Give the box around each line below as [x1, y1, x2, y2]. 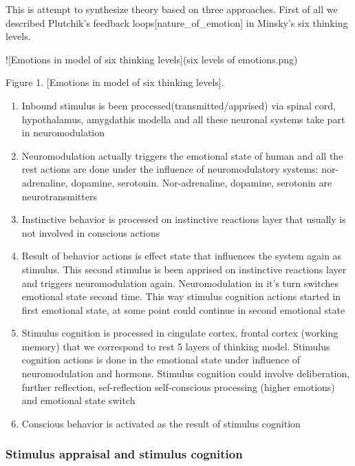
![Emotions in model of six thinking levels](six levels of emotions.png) [6, 52, 298, 66]
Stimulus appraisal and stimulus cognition [6, 445, 243, 463]
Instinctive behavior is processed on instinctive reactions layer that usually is [21, 212, 346, 226]
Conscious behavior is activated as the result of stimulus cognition [21, 416, 301, 430]
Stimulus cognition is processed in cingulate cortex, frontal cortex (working [21, 326, 338, 340]
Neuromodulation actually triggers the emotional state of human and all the [21, 148, 343, 162]
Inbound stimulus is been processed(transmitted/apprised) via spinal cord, [21, 98, 336, 112]
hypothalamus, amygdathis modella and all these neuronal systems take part [21, 112, 345, 126]
